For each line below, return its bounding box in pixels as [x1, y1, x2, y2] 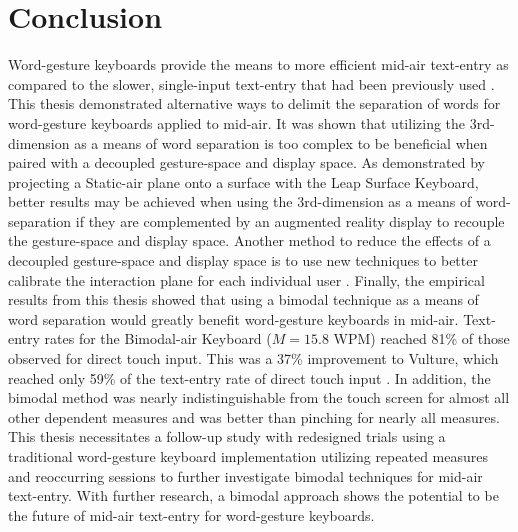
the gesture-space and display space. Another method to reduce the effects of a [8, 230, 491, 251]
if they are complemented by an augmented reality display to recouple [75, 210, 505, 231]
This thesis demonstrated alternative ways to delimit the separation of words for [8, 93, 501, 114]
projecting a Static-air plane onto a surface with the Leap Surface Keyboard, [8, 171, 479, 192]
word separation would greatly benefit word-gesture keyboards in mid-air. [8, 308, 459, 329]
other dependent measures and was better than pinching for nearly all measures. [8, 406, 500, 427]
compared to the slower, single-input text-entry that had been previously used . [8, 73, 495, 94]
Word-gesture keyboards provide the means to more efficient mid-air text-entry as [8, 54, 509, 75]
